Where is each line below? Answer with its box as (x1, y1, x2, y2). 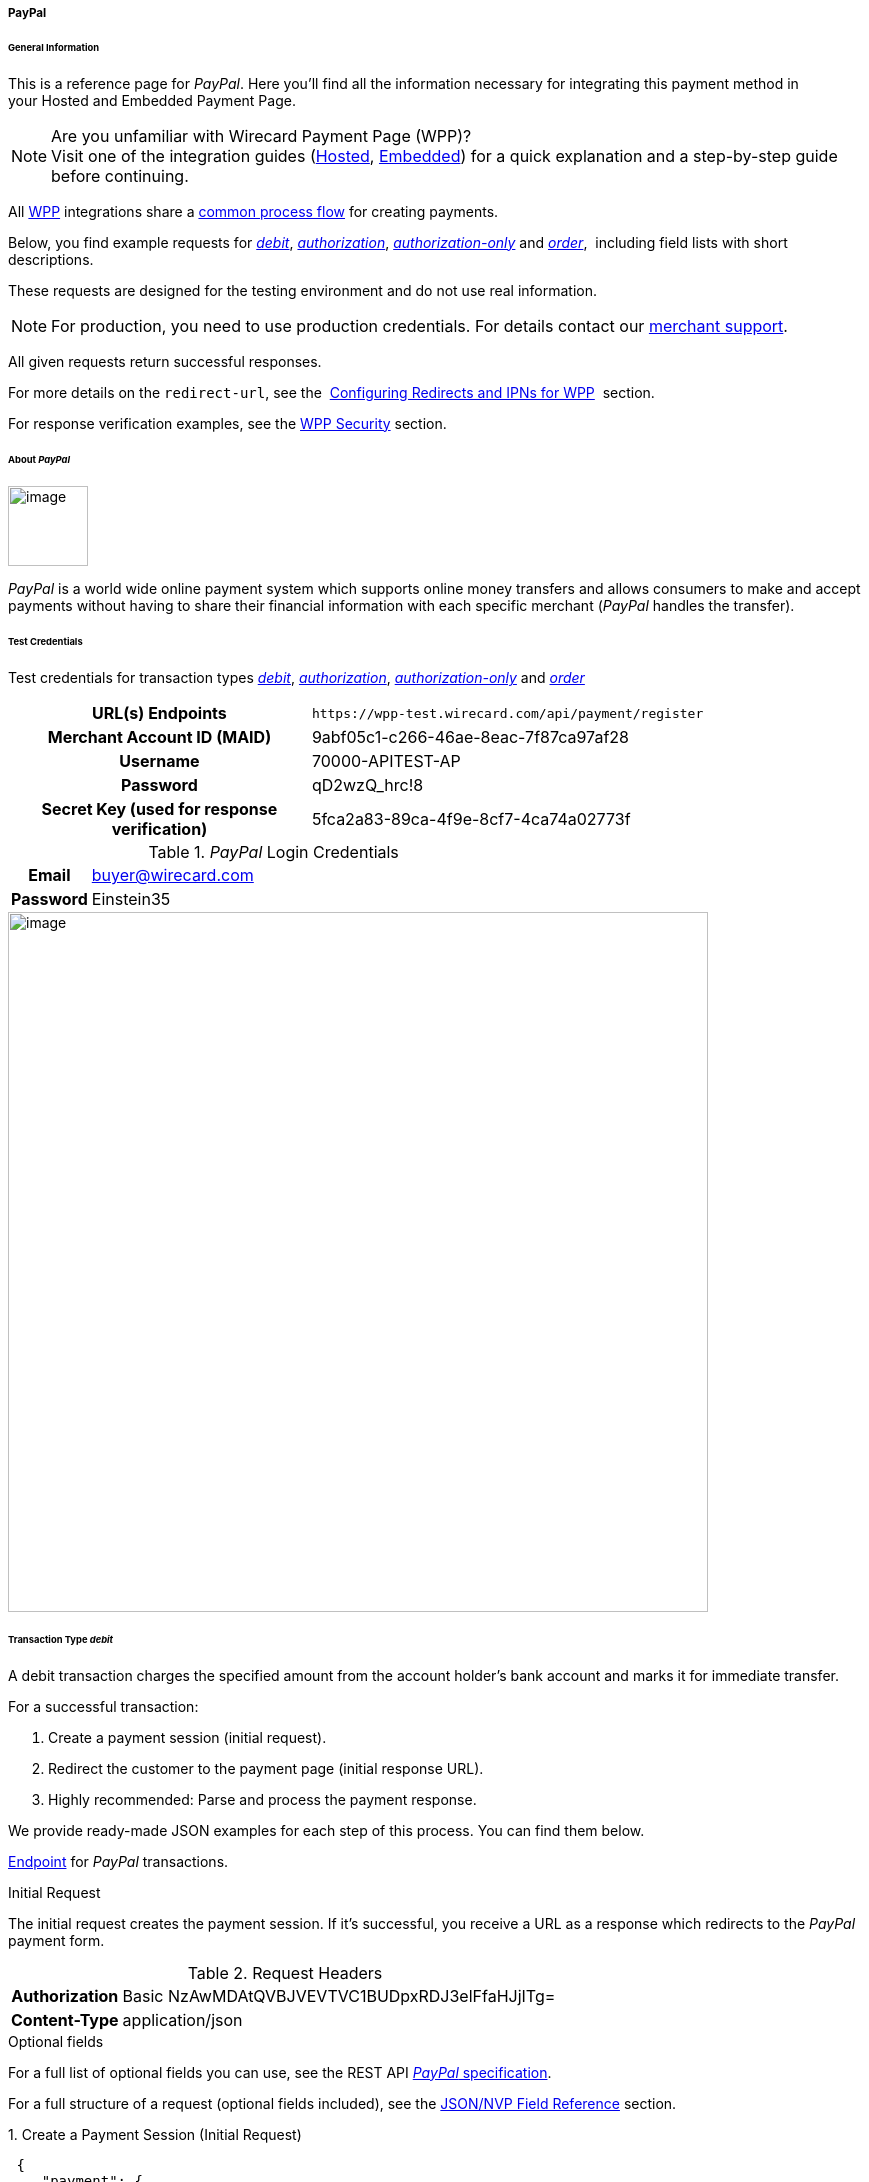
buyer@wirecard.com (91, 865, 254, 886)
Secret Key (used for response (41, 799, 278, 820)
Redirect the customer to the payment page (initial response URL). (48, 1759, 484, 1777)
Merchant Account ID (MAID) (47, 727, 272, 748)
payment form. (8, 1931, 105, 1949)
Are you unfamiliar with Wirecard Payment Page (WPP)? (51, 125, 472, 146)
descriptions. (8, 250, 94, 268)
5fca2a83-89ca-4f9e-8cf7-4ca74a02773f (311, 809, 631, 830)
